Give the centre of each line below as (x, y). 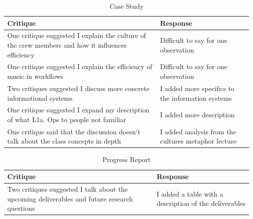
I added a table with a (190, 193)
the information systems (196, 98)
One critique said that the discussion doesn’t (74, 131)
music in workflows (36, 76)
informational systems (40, 98)
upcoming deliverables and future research (70, 198)
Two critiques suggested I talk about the (68, 189)
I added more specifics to (197, 88)
